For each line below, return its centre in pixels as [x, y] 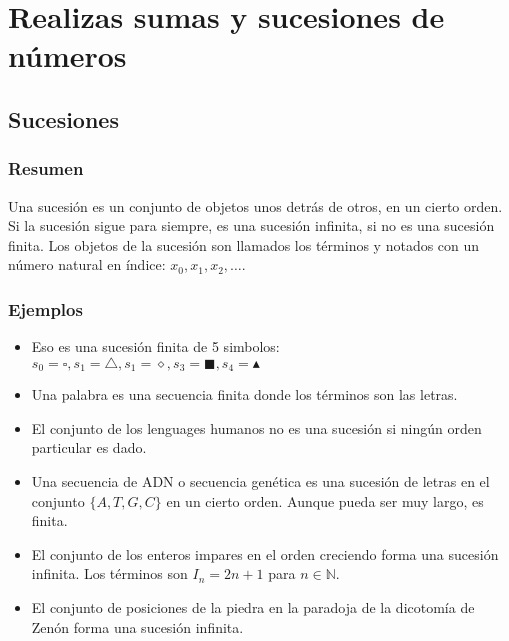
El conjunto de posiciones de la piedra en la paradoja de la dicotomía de [253, 606]
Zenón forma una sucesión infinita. [137, 626]
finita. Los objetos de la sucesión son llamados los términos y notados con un [244, 244]
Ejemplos [45, 308]
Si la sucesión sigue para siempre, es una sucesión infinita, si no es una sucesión [251, 225]
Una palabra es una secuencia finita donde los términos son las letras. [244, 394]
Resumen [46, 168]
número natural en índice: [87, 264]
